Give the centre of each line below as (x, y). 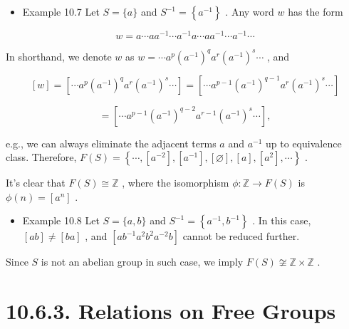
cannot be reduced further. (241, 236)
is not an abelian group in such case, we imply (142, 262)
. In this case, (282, 220)
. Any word (250, 11)
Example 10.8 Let (61, 220)
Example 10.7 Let (61, 11)
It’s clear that (36, 183)
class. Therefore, (41, 157)
